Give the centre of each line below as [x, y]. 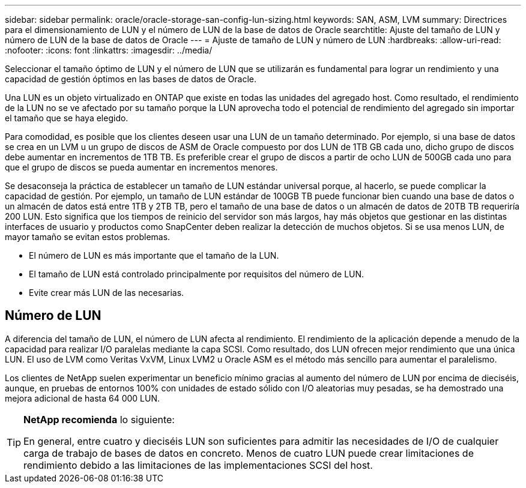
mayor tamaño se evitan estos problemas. [88, 237]
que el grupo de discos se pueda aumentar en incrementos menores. [141, 167]
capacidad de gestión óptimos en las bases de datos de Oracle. [131, 79]
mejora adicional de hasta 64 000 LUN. [83, 398]
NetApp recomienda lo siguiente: [99, 419]
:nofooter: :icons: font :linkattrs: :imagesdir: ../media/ [109, 50]
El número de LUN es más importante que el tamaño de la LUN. [154, 255]
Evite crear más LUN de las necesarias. [107, 293]
